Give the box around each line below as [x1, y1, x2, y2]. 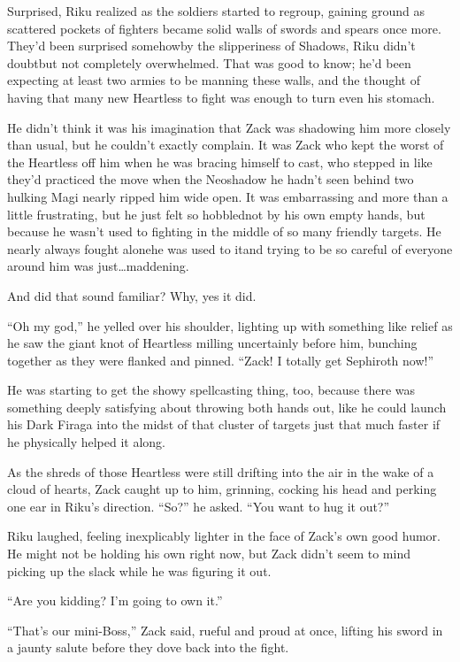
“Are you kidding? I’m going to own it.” [7, 591, 223, 610]
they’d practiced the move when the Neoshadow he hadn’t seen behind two [7, 170, 414, 189]
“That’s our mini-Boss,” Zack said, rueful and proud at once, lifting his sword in [7, 620, 443, 639]
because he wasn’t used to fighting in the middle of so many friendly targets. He [7, 222, 441, 241]
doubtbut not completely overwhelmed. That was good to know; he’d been [7, 53, 411, 72]
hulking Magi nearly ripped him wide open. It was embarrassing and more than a [7, 187, 448, 205]
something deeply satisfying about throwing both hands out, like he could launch [7, 397, 447, 416]
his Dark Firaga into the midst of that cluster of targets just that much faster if [7, 415, 441, 434]
